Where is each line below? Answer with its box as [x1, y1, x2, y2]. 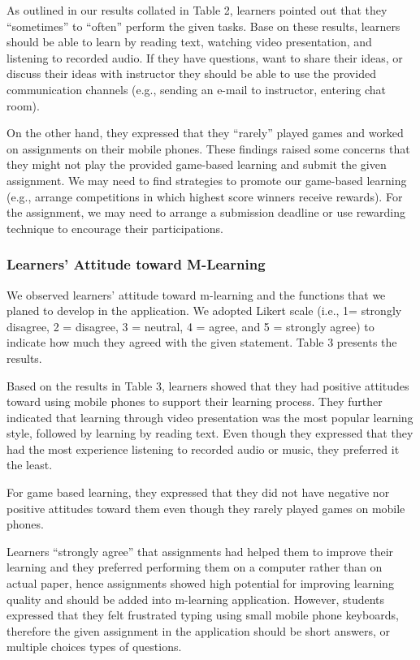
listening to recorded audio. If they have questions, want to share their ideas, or [6, 49, 403, 66]
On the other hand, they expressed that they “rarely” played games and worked [6, 124, 404, 141]
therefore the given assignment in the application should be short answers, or [6, 622, 390, 639]
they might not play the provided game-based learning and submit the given [6, 156, 387, 173]
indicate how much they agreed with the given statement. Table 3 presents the [6, 334, 397, 351]
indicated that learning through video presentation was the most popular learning [6, 408, 414, 425]
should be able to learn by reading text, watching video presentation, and [6, 33, 372, 50]
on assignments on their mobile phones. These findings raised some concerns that [6, 140, 410, 157]
